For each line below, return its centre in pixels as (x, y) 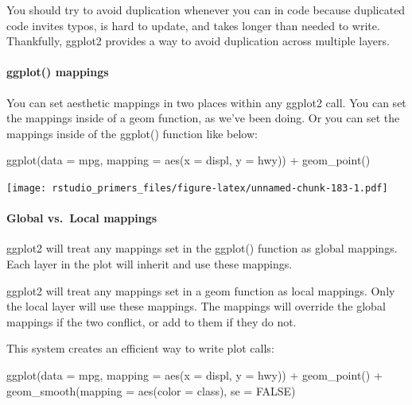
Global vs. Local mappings (82, 218)
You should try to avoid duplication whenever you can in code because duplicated (206, 10)
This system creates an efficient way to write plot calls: (140, 348)
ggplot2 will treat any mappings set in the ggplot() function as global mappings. (202, 248)
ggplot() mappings (58, 72)
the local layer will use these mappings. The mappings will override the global (196, 306)
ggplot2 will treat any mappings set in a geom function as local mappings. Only (201, 290)
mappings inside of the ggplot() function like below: (132, 133)
